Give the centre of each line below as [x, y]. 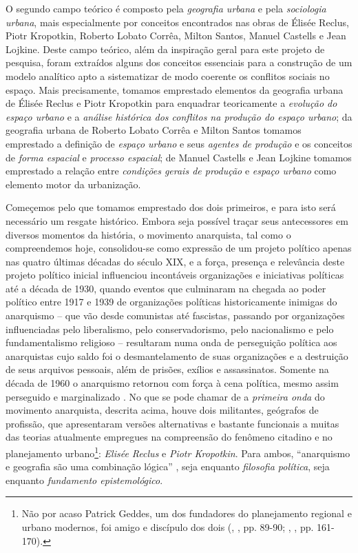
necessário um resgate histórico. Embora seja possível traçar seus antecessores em [177, 220]
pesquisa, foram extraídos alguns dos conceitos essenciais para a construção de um [179, 62]
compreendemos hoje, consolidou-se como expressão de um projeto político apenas [179, 248]
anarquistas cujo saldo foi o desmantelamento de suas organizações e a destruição [177, 355]
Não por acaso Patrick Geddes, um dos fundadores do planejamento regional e [187, 513]
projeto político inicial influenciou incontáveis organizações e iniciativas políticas [175, 275]
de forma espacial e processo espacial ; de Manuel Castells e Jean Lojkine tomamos [179, 157]
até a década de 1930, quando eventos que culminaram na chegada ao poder [166, 288]
